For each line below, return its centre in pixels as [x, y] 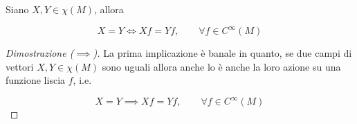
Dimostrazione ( [40, 53]
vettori [20, 66]
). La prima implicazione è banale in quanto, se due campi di [222, 53]
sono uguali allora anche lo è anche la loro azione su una [221, 66]
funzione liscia [36, 80]
